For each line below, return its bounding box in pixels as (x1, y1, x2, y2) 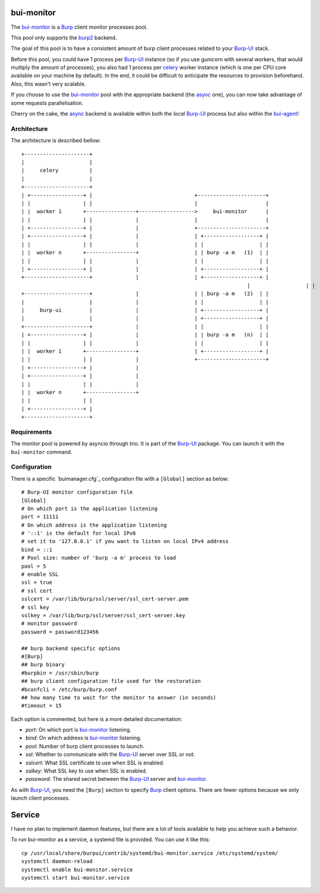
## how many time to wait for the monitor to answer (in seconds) (21, 694, 217, 701)
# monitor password (21, 620, 78, 627)
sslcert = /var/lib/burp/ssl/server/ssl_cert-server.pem (21, 596, 189, 602)
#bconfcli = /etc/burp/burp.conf (21, 686, 117, 693)
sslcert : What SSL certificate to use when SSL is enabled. (25, 759, 164, 766)
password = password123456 (21, 628, 99, 635)
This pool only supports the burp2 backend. (11, 34, 117, 41)
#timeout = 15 (21, 702, 62, 709)
